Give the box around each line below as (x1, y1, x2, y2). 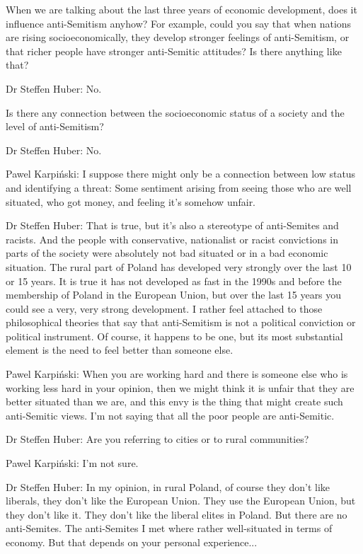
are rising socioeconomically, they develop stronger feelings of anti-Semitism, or (6, 30, 350, 45)
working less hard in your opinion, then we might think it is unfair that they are (6, 380, 355, 395)
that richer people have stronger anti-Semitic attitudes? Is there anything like (6, 43, 342, 58)
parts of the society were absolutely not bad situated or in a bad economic (6, 246, 328, 260)
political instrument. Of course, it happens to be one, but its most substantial (6, 328, 343, 343)
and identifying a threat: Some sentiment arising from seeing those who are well (6, 180, 352, 195)
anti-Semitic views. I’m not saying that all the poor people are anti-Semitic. (6, 408, 335, 422)
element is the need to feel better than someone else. (6, 342, 234, 357)
